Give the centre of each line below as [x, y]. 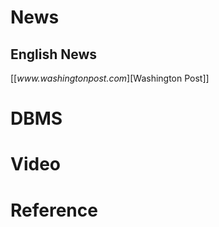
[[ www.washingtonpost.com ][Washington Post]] [110, 78]
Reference [54, 210]
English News [54, 54]
